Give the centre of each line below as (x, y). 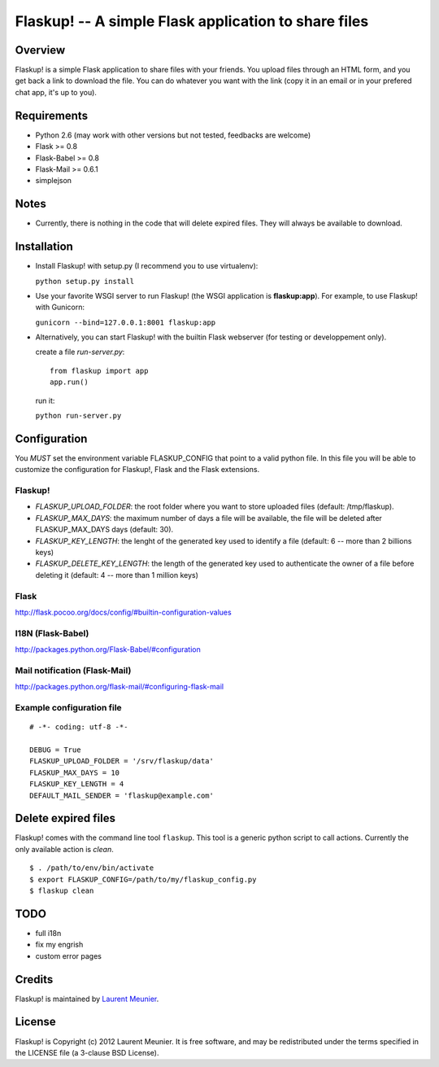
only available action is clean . (64, 849)
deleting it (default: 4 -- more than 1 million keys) (117, 575)
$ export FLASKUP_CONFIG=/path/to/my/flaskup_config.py (143, 879)
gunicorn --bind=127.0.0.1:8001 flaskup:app (126, 322)
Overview (40, 50)
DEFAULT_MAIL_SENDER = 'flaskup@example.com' (122, 795)
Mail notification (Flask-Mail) (73, 670)
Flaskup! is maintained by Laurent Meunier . (87, 999)
